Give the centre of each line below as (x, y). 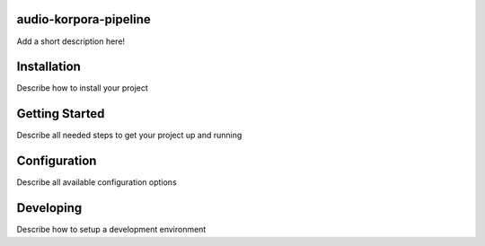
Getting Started (61, 114)
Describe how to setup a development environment (111, 230)
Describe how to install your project (82, 88)
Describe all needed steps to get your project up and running (129, 136)
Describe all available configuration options (97, 182)
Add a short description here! (71, 41)
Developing (49, 208)
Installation (48, 67)
